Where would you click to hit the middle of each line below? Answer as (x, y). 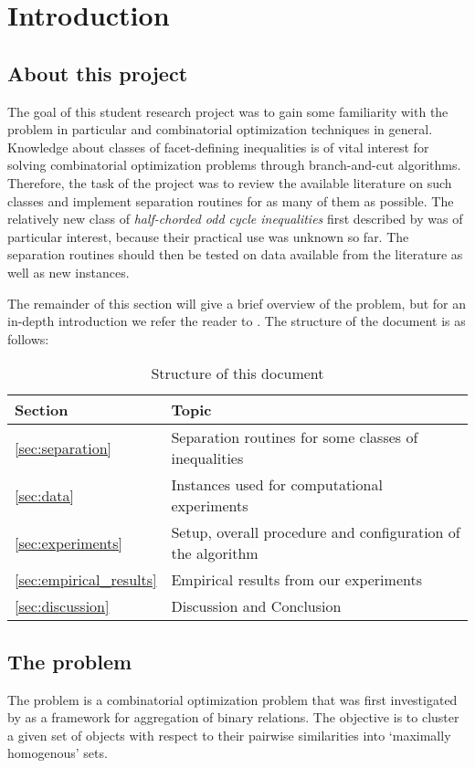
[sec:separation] (63, 447)
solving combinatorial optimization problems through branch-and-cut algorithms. (234, 165)
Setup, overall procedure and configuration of (316, 532)
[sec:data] (44, 495)
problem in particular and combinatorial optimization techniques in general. (220, 129)
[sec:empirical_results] (86, 580)
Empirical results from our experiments (296, 580)
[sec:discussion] (62, 606)
